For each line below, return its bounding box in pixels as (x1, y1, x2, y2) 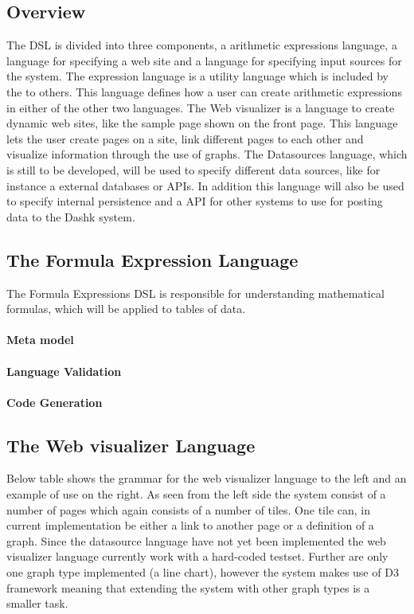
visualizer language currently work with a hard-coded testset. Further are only (6, 548, 389, 565)
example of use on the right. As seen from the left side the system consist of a (6, 486, 386, 503)
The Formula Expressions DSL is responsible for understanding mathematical (6, 284, 385, 301)
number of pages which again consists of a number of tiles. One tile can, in (6, 501, 371, 518)
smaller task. (6, 595, 68, 612)
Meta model (6, 331, 74, 348)
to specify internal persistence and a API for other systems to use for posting (6, 193, 383, 209)
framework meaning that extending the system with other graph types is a (6, 579, 370, 596)
